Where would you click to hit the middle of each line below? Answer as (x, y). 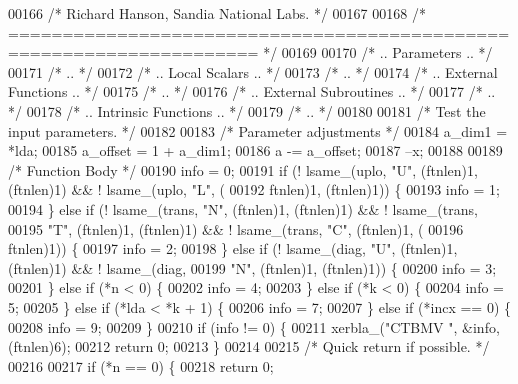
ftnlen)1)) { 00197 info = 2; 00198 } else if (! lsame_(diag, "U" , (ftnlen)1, (233, 248)
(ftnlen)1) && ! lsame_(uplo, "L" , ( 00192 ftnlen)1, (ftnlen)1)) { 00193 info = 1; (254, 189)
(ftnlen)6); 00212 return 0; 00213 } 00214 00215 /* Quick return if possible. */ (249, 346)
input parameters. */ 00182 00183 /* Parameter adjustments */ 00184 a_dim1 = (258, 130)
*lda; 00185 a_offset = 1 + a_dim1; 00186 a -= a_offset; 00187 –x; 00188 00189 (255, 150)
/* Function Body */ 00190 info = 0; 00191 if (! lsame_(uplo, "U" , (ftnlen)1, (243, 169)
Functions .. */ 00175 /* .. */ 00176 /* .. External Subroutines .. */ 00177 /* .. (252, 91)
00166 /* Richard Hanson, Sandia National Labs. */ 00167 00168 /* (217, 13)
